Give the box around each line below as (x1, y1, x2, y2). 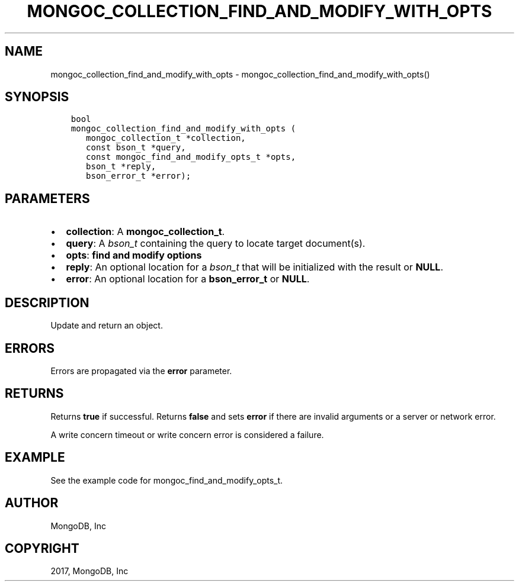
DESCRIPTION (5, 295, 89, 310)
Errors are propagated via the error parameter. (50, 365, 232, 376)
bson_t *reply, (86, 162, 156, 172)
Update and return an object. (50, 320, 163, 331)
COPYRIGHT (5, 540, 79, 556)
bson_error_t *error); (86, 171, 191, 181)
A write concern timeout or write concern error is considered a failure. (50, 429, 324, 440)
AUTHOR (5, 495, 59, 511)
